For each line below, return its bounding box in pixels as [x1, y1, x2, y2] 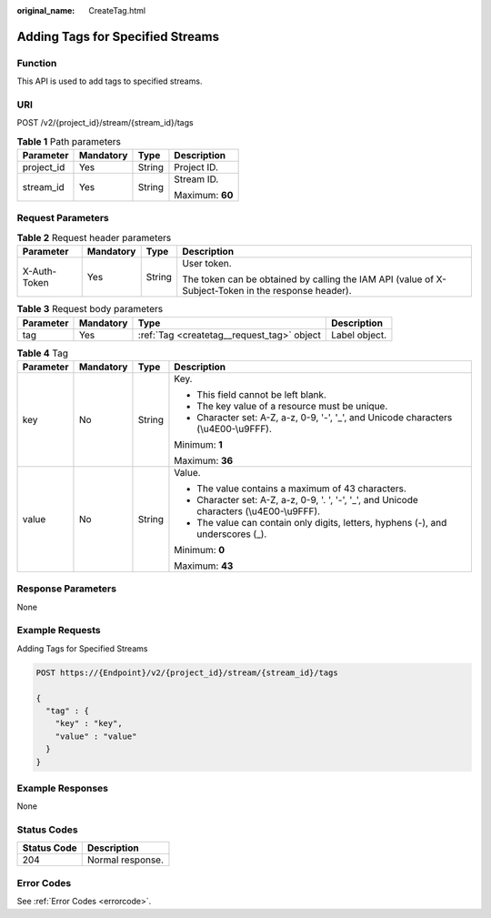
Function [16, 56, 57, 69]
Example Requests [16, 624, 101, 637]
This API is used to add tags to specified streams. [16, 76, 203, 86]
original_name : [16, 5, 75, 15]
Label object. [330, 328, 387, 341]
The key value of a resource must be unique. [196, 399, 388, 412]
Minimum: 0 [174, 543, 225, 556]
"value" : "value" [55, 731, 137, 741]
